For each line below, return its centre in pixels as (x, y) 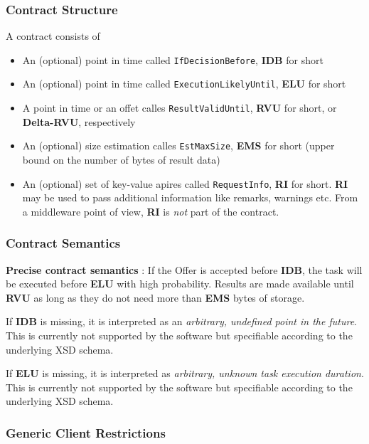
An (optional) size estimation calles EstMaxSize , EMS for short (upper (178, 146)
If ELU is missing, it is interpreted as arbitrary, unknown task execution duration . (185, 373)
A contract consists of (53, 36)
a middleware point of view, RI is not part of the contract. (151, 211)
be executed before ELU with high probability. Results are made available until (180, 284)
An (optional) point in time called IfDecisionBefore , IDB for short (173, 59)
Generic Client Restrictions (86, 432)
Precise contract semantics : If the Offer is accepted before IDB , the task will (184, 269)
